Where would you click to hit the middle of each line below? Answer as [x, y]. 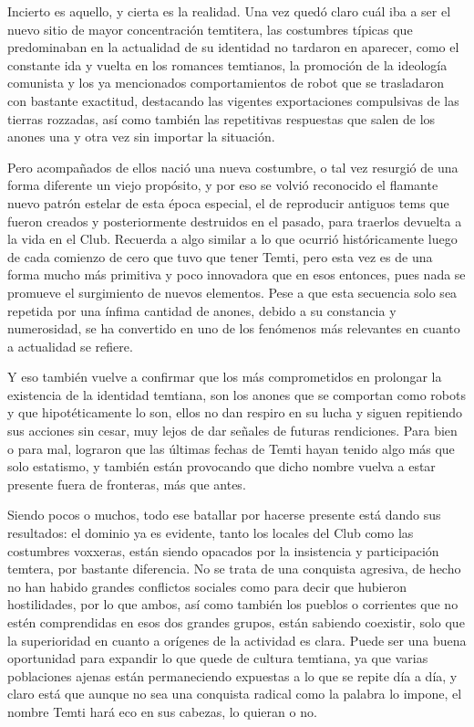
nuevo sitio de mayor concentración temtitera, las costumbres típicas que [210, 29]
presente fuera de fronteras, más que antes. [127, 484]
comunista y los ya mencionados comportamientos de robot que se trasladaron [226, 83]
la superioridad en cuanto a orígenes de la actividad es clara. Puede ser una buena [237, 640]
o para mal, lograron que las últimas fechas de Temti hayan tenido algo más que [231, 448]
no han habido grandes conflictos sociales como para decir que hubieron [207, 586]
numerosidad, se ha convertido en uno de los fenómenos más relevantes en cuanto [234, 328]
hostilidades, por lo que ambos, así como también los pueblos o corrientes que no [233, 604]
